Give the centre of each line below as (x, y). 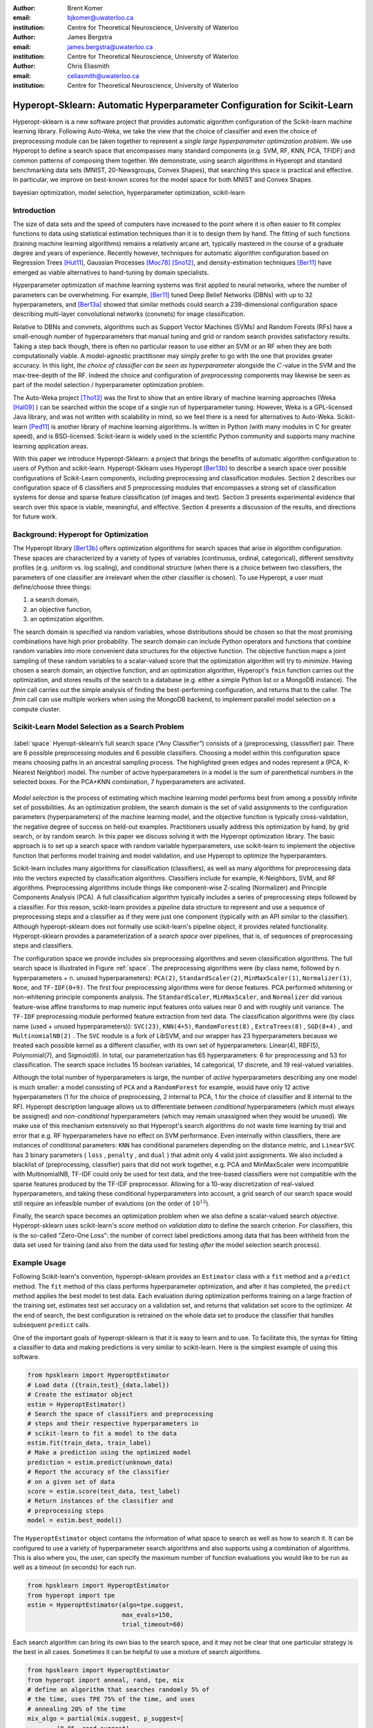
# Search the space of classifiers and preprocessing (120, 1414)
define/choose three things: (52, 587)
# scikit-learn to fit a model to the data (102, 1433)
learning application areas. (51, 446)
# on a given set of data (71, 1482)
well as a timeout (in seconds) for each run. (75, 1567)
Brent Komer (85, 8)
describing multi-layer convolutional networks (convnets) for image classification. (129, 314)
